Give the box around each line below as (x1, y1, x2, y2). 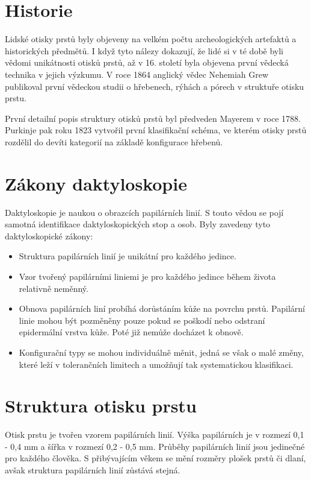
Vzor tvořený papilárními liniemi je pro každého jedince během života (19, 270, 276, 282)
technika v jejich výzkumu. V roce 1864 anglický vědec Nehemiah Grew (5, 68, 269, 80)
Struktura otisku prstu (5, 393, 197, 418)
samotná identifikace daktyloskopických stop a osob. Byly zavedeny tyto (5, 218, 271, 230)
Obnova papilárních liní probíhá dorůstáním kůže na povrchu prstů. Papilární (19, 302, 305, 315)
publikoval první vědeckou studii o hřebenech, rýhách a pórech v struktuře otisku (5, 80, 304, 92)
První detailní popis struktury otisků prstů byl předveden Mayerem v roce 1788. (5, 112, 301, 124)
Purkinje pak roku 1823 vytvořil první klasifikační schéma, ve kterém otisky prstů (5, 124, 307, 136)
